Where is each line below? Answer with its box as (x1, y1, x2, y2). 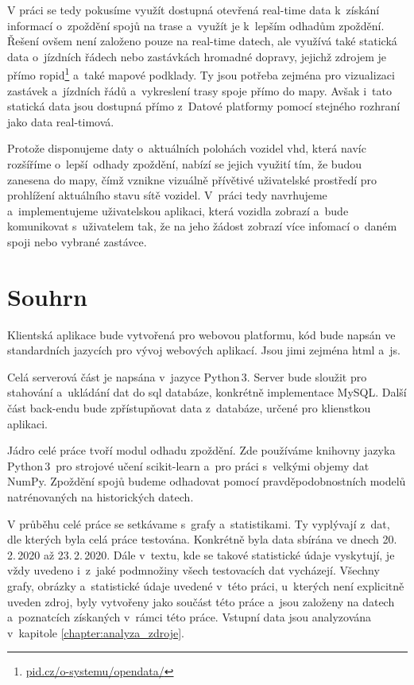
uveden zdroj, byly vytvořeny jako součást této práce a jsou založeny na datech (7, 593, 395, 610)
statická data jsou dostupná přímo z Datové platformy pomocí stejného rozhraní (7, 98, 400, 114)
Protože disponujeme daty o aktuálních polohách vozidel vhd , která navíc (7, 140, 366, 157)
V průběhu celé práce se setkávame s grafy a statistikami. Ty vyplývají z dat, (7, 515, 390, 532)
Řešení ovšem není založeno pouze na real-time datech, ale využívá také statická (7, 33, 397, 49)
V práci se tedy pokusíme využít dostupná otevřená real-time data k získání (7, 2, 380, 17)
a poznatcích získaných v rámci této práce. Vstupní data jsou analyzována (7, 609, 372, 625)
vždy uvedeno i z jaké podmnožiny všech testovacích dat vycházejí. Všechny (7, 562, 380, 579)
